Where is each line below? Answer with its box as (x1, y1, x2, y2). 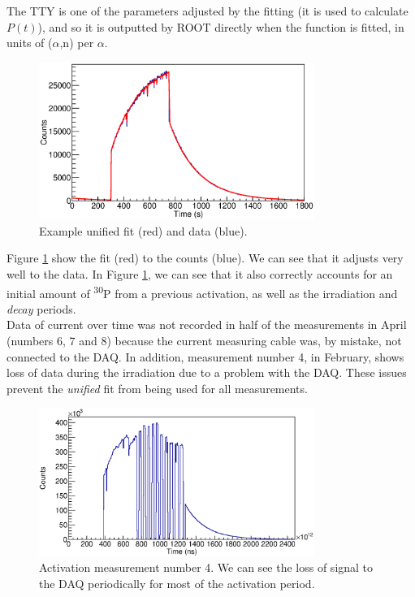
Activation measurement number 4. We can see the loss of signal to (39, 559, 374, 576)
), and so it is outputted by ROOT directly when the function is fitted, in (37, 18, 404, 35)
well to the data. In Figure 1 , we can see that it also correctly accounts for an (6, 266, 393, 282)
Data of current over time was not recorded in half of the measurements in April (6, 316, 407, 333)
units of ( (6, 34, 53, 51)
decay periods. (6, 300, 76, 317)
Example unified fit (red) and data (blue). (39, 222, 248, 239)
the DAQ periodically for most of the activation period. (39, 574, 315, 591)
